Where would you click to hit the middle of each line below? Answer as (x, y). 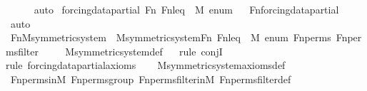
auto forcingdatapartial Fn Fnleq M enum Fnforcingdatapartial (186, 9)
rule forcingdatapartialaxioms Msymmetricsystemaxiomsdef (146, 65)
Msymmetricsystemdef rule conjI (144, 51)
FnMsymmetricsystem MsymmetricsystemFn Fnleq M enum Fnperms (171, 37)
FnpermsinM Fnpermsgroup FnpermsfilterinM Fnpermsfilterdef (151, 79)
